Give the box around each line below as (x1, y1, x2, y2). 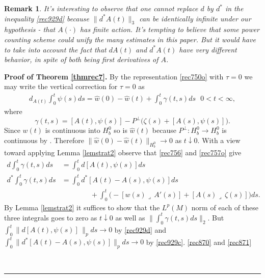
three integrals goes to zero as (4, 212, 97, 223)
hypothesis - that (4, 24, 56, 35)
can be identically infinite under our (139, 13, 251, 23)
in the (225, 3, 244, 13)
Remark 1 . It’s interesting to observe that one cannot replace (4, 3, 198, 13)
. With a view (197, 134, 241, 145)
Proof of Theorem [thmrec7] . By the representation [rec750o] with (4, 71, 224, 81)
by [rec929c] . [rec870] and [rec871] (146, 236, 252, 247)
